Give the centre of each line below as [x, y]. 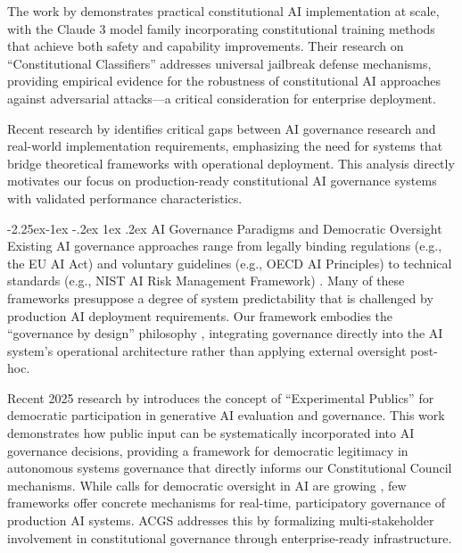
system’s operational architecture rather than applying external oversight [207, 350]
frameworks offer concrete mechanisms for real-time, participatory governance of [226, 503]
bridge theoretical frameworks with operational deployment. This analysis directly [231, 163]
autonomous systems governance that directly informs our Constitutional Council [230, 468]
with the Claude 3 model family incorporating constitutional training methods [221, 28]
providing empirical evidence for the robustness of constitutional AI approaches [224, 81]
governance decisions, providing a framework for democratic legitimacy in [208, 450]
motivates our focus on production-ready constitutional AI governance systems [222, 181]
